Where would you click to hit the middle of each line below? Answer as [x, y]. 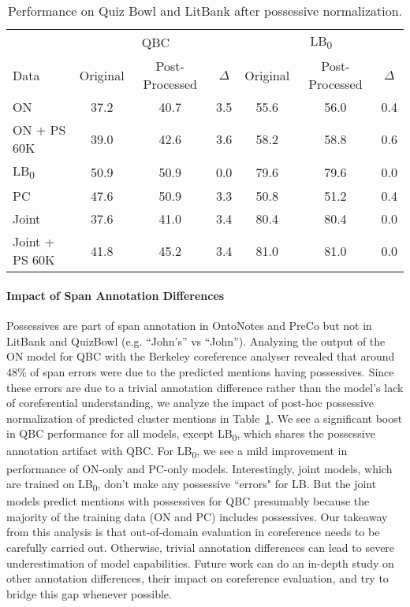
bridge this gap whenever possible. [89, 593]
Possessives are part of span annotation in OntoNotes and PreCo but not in [189, 326]
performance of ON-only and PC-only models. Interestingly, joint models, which [199, 468]
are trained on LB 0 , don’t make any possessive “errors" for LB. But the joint [192, 485]
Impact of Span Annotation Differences [116, 295]
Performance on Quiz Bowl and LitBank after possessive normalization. [205, 11]
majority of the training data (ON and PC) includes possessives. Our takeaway [197, 516]
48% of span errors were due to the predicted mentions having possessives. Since [200, 371]
